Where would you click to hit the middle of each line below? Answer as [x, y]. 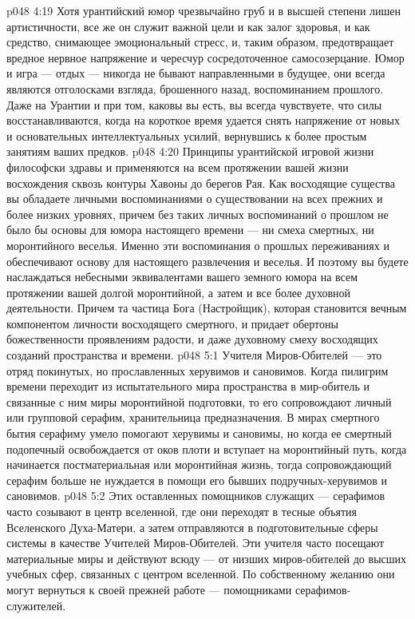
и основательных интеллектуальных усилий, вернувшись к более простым [187, 135]
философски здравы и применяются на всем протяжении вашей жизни [178, 167]
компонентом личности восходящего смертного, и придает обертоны [172, 323]
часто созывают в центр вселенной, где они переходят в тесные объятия [182, 511]
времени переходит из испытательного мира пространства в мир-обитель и [188, 386]
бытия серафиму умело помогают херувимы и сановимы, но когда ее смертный [199, 433]
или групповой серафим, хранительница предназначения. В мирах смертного [193, 417]
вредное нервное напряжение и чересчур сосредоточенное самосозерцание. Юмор [206, 57]
